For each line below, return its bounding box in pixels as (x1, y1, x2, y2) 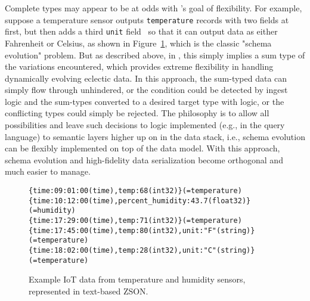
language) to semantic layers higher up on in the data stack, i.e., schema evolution (5, 130, 305, 142)
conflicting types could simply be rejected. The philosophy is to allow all (5, 107, 269, 119)
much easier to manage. (5, 165, 91, 178)
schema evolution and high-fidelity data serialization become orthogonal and (5, 153, 283, 166)
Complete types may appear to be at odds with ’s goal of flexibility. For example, (5, 2, 302, 14)
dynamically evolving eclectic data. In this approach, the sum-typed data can (5, 72, 287, 84)
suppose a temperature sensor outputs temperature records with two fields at (5, 13, 289, 26)
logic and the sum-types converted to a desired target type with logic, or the (5, 95, 284, 107)
